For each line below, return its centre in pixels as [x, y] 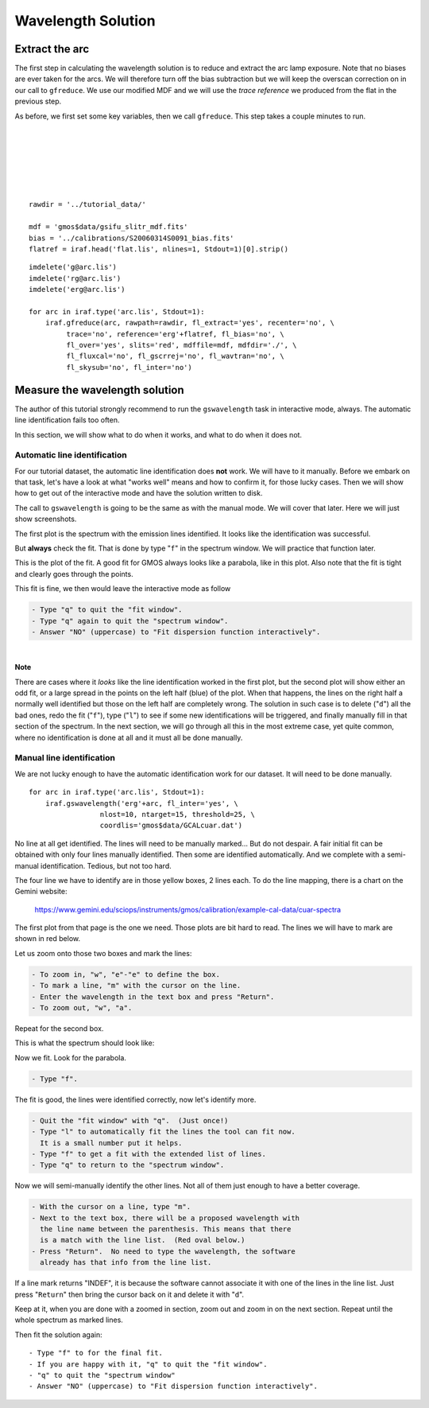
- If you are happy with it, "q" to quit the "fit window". [148, 1364]
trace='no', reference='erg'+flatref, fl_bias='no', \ [176, 334]
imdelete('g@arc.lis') [73, 267]
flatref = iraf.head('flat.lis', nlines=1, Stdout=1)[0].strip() [159, 249]
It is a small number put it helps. [111, 1143]
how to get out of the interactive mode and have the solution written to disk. [139, 493]
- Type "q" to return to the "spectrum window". [128, 1165]
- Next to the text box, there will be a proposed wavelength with [166, 1218]
